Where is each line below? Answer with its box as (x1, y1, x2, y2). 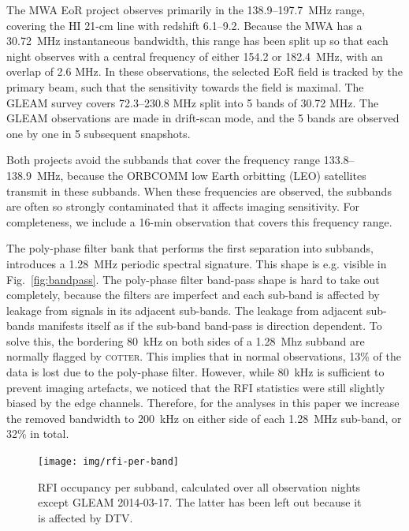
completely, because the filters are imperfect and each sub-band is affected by (6, 286, 380, 303)
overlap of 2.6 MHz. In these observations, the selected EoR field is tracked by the (6, 63, 403, 80)
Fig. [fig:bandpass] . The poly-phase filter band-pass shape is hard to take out (6, 271, 380, 287)
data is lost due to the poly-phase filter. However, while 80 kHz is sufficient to (6, 364, 385, 380)
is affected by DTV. (38, 509, 133, 525)
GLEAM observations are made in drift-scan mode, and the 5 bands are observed (6, 110, 400, 126)
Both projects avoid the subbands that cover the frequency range (6, 151, 321, 168)
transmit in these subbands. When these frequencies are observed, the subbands (6, 182, 392, 199)
